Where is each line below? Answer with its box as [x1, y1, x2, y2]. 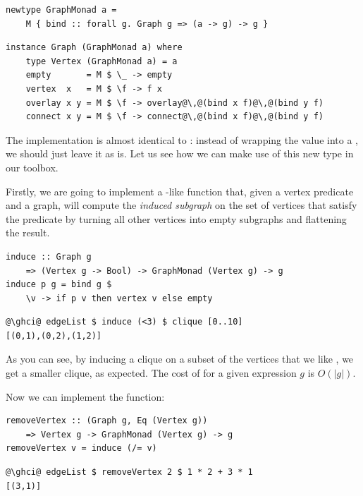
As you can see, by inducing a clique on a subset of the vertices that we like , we [6, 351, 354, 366]
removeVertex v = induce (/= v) [6, 443, 157, 454]
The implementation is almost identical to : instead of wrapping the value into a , [6, 132, 358, 147]
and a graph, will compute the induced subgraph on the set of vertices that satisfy [6, 198, 357, 212]
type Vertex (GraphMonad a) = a [25, 56, 178, 66]
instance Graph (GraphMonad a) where [6, 42, 183, 53]
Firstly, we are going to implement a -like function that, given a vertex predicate [6, 183, 354, 198]
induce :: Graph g [6, 251, 92, 262]
